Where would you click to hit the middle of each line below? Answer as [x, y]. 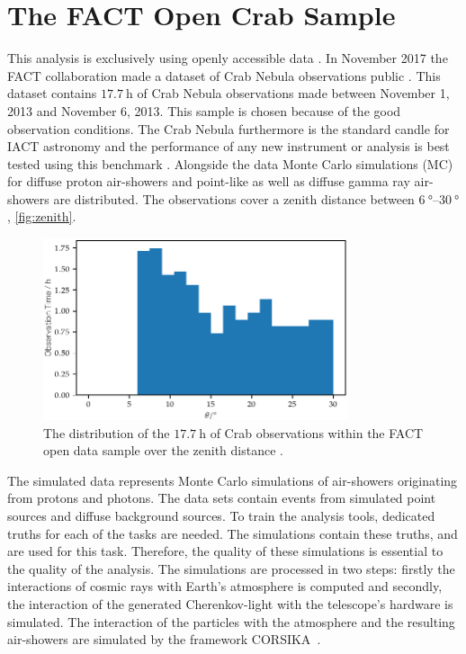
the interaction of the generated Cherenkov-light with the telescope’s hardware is [230, 604]
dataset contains [52, 93]
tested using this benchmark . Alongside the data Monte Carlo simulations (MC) [230, 163]
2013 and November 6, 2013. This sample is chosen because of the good [204, 110]
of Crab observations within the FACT [317, 432]
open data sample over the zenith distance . [163, 450]
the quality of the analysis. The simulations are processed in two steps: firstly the [231, 568]
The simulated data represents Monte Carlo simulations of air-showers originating [233, 480]
